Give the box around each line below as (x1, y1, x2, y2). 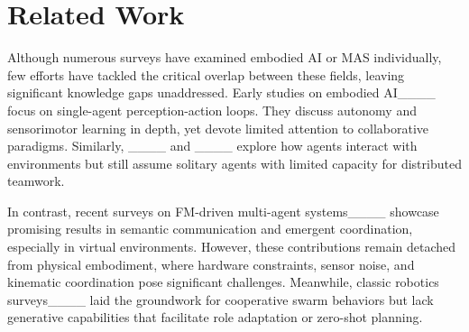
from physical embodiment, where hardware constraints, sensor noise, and (7, 254, 415, 273)
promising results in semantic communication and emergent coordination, (7, 219, 413, 238)
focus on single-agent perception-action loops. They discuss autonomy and (7, 100, 417, 119)
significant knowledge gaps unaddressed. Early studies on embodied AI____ (7, 83, 436, 102)
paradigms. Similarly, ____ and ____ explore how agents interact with (7, 136, 418, 155)
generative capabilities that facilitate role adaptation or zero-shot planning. (7, 308, 423, 327)
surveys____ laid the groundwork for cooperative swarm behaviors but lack (7, 290, 434, 309)
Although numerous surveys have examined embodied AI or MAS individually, (7, 48, 442, 67)
